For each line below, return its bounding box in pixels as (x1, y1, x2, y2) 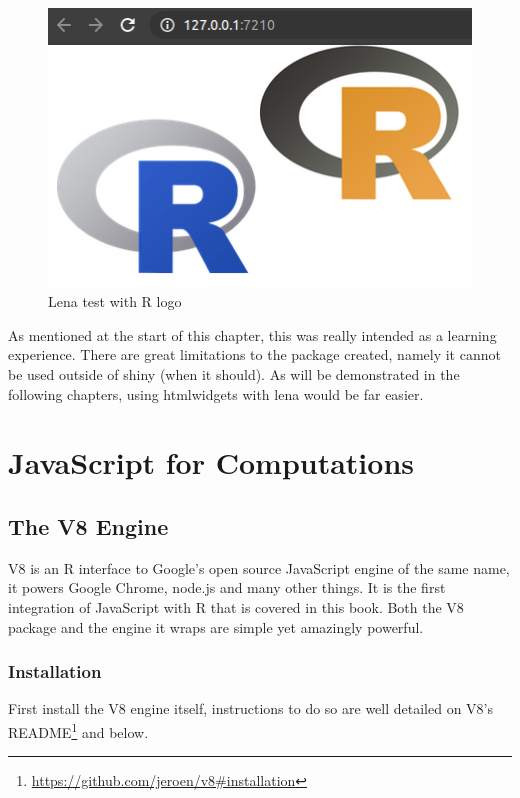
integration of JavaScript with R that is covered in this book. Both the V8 (8, 597, 464, 617)
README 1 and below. (8, 719, 149, 742)
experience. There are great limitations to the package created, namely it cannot (8, 344, 501, 365)
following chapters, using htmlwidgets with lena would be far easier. (8, 383, 424, 404)
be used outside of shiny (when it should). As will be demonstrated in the (8, 364, 460, 385)
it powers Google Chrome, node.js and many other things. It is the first (8, 577, 446, 598)
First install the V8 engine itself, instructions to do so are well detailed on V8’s (8, 698, 494, 719)
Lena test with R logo (48, 291, 182, 312)
